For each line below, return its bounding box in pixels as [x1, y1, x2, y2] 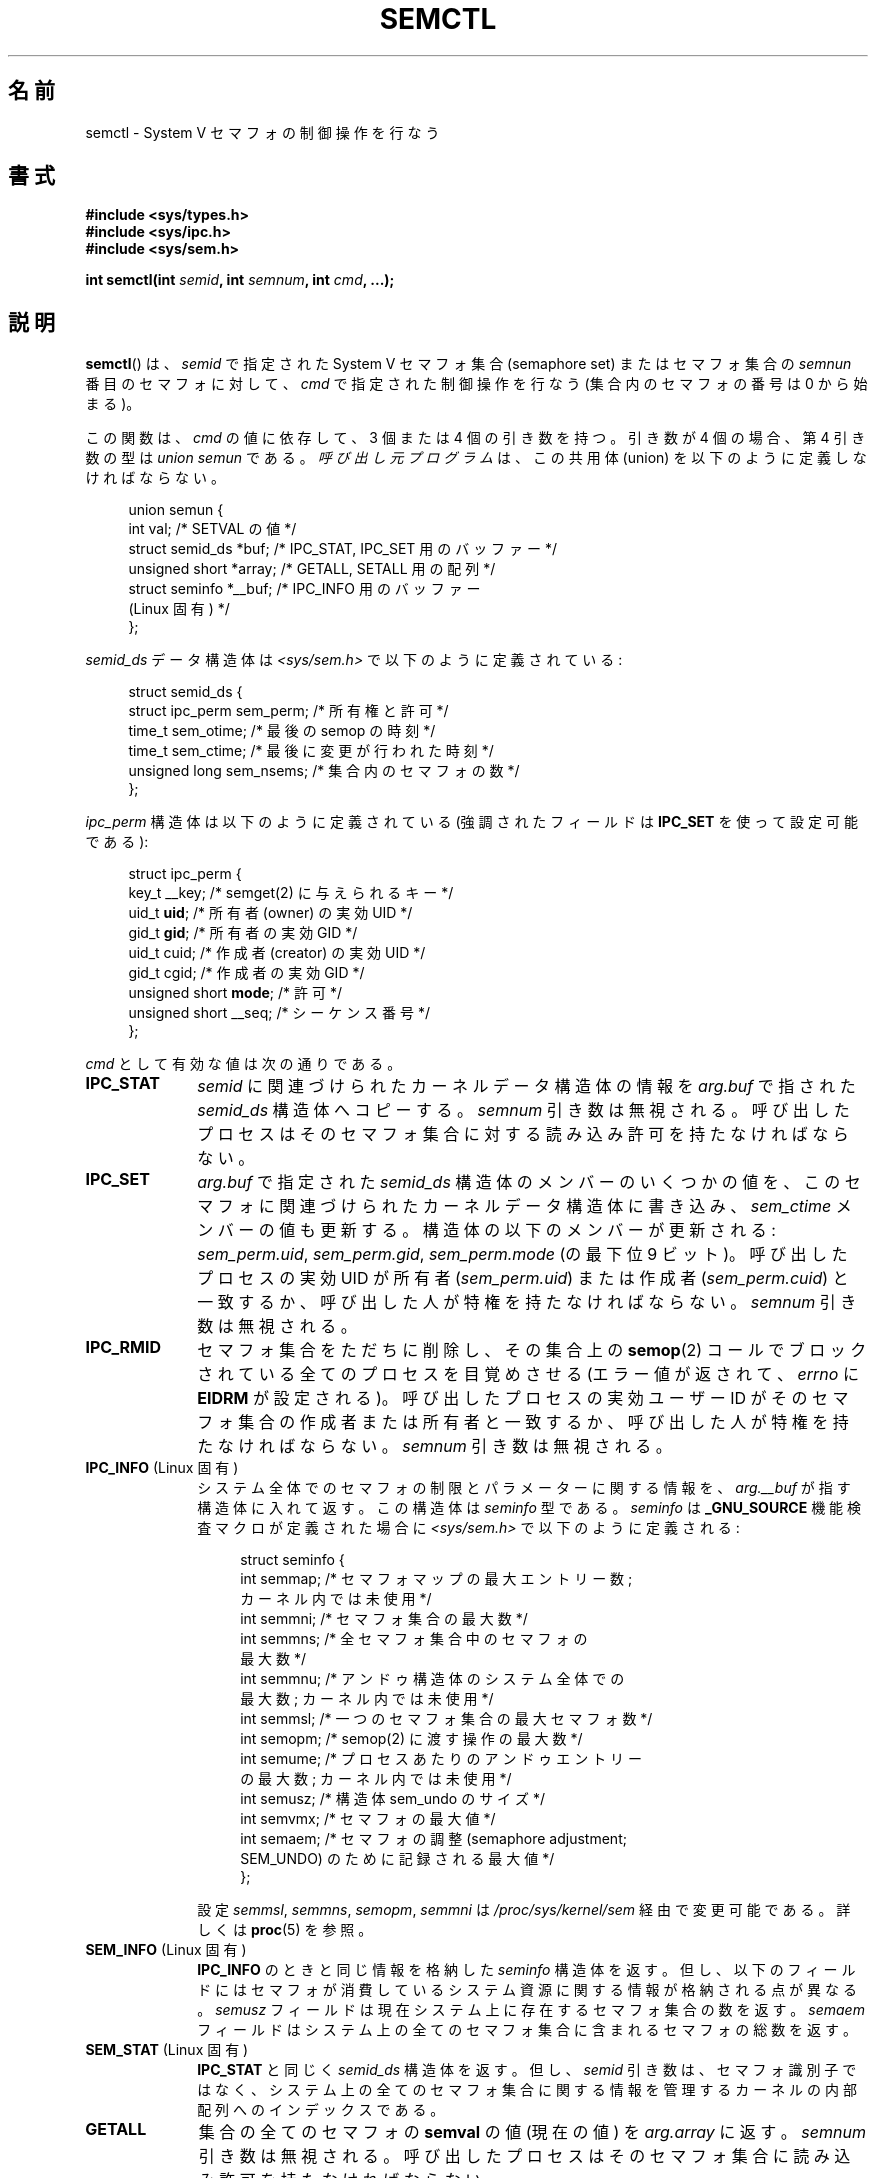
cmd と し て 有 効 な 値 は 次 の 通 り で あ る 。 [85, 1055, 402, 1073]
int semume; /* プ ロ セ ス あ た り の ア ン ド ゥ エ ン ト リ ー [240, 1750, 643, 1768]
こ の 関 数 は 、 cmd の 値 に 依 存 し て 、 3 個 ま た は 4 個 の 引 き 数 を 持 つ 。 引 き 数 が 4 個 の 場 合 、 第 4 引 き [85, 429, 866, 447]
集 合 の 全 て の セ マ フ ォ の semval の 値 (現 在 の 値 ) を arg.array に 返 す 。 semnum [198, 2122, 866, 2143]
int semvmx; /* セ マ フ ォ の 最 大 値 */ [240, 1810, 496, 1828]
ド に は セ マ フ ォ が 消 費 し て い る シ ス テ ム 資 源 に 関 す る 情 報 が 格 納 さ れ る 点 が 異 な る [197, 1981, 857, 1999]
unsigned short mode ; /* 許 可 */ [128, 984, 342, 1002]
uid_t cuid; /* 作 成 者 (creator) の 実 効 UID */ [128, 944, 426, 962]
